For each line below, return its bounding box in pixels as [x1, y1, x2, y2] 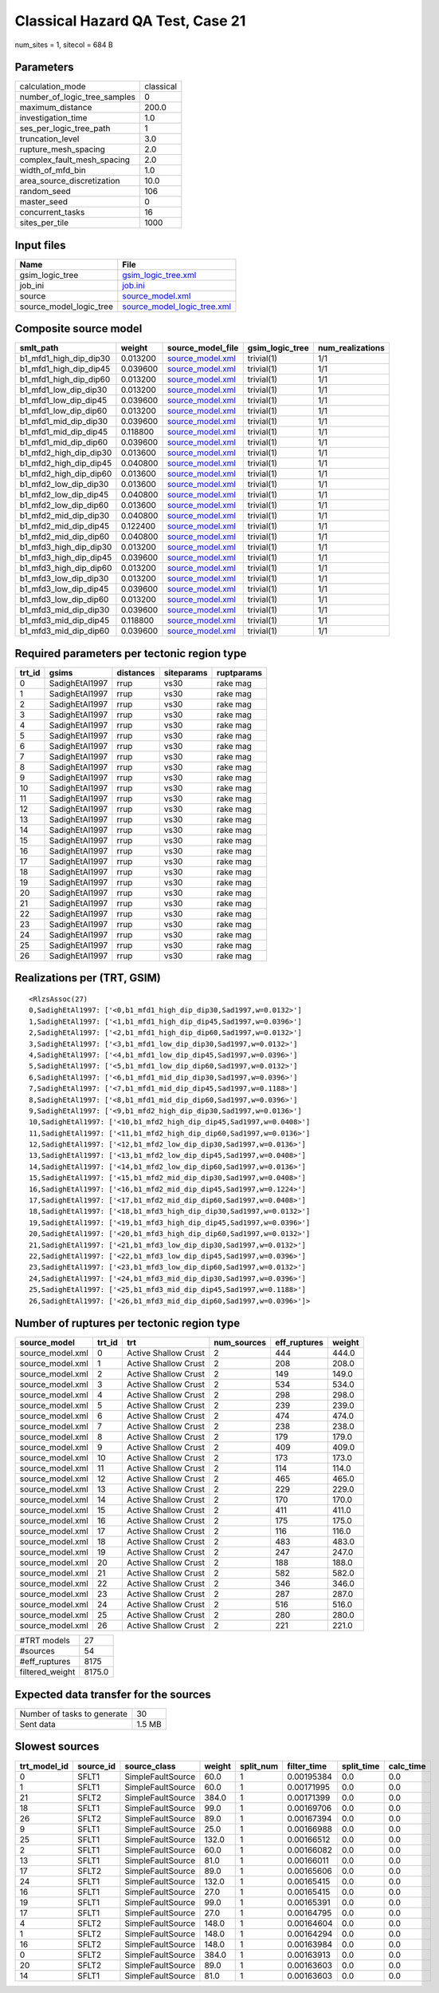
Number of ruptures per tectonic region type [14, 1317, 241, 1330]
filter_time [287, 1761, 327, 1772]
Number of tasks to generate [19, 1708, 127, 1719]
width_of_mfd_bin [19, 164, 87, 176]
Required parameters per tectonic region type [14, 647, 247, 660]
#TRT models [19, 1635, 71, 1646]
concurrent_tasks [19, 207, 85, 218]
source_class [124, 1761, 176, 1772]
